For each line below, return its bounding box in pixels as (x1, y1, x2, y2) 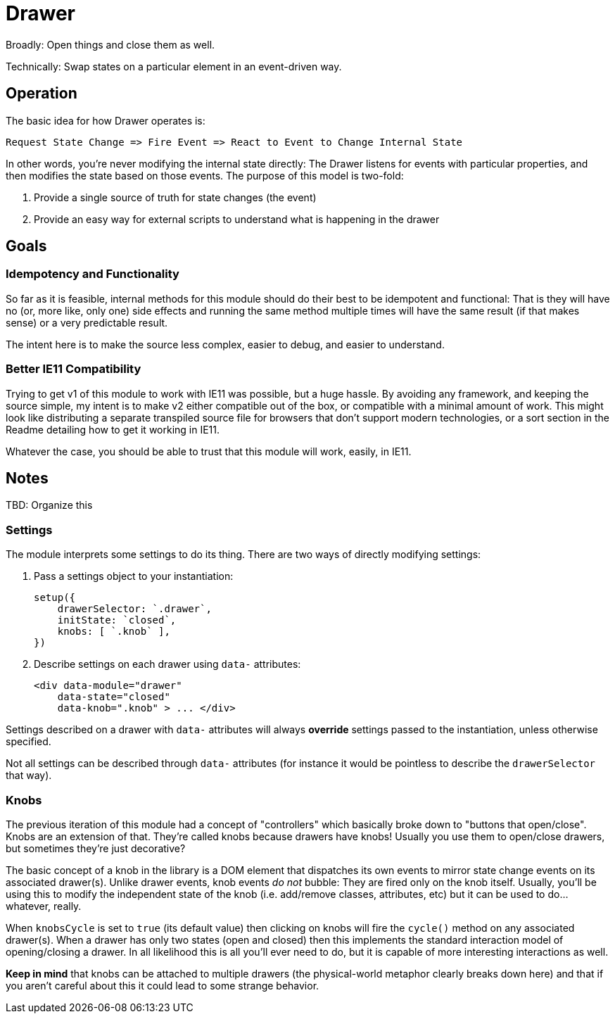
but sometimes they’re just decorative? (6, 842, 186, 854)
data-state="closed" (57, 691, 170, 703)
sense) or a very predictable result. (6, 316, 168, 329)
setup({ (34, 592, 76, 604)
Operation (6, 84, 77, 103)
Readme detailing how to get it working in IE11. (6, 423, 220, 436)
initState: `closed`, (57, 614, 177, 626)
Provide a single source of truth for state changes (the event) (34, 191, 317, 203)
